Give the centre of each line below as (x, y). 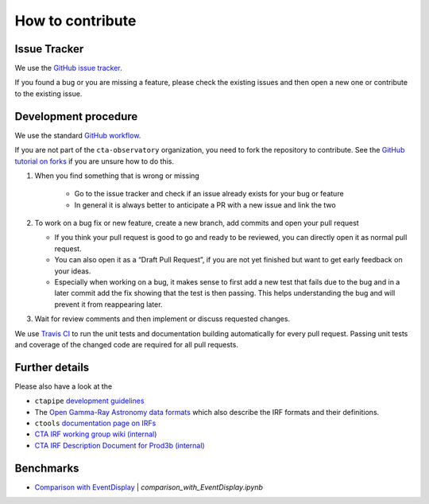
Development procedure (76, 116)
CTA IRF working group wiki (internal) (96, 434)
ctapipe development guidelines (89, 401)
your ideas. (73, 271)
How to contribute (75, 21)
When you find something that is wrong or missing (117, 176)
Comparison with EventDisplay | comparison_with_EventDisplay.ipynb (149, 487)
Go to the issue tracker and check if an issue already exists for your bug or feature (209, 194)
